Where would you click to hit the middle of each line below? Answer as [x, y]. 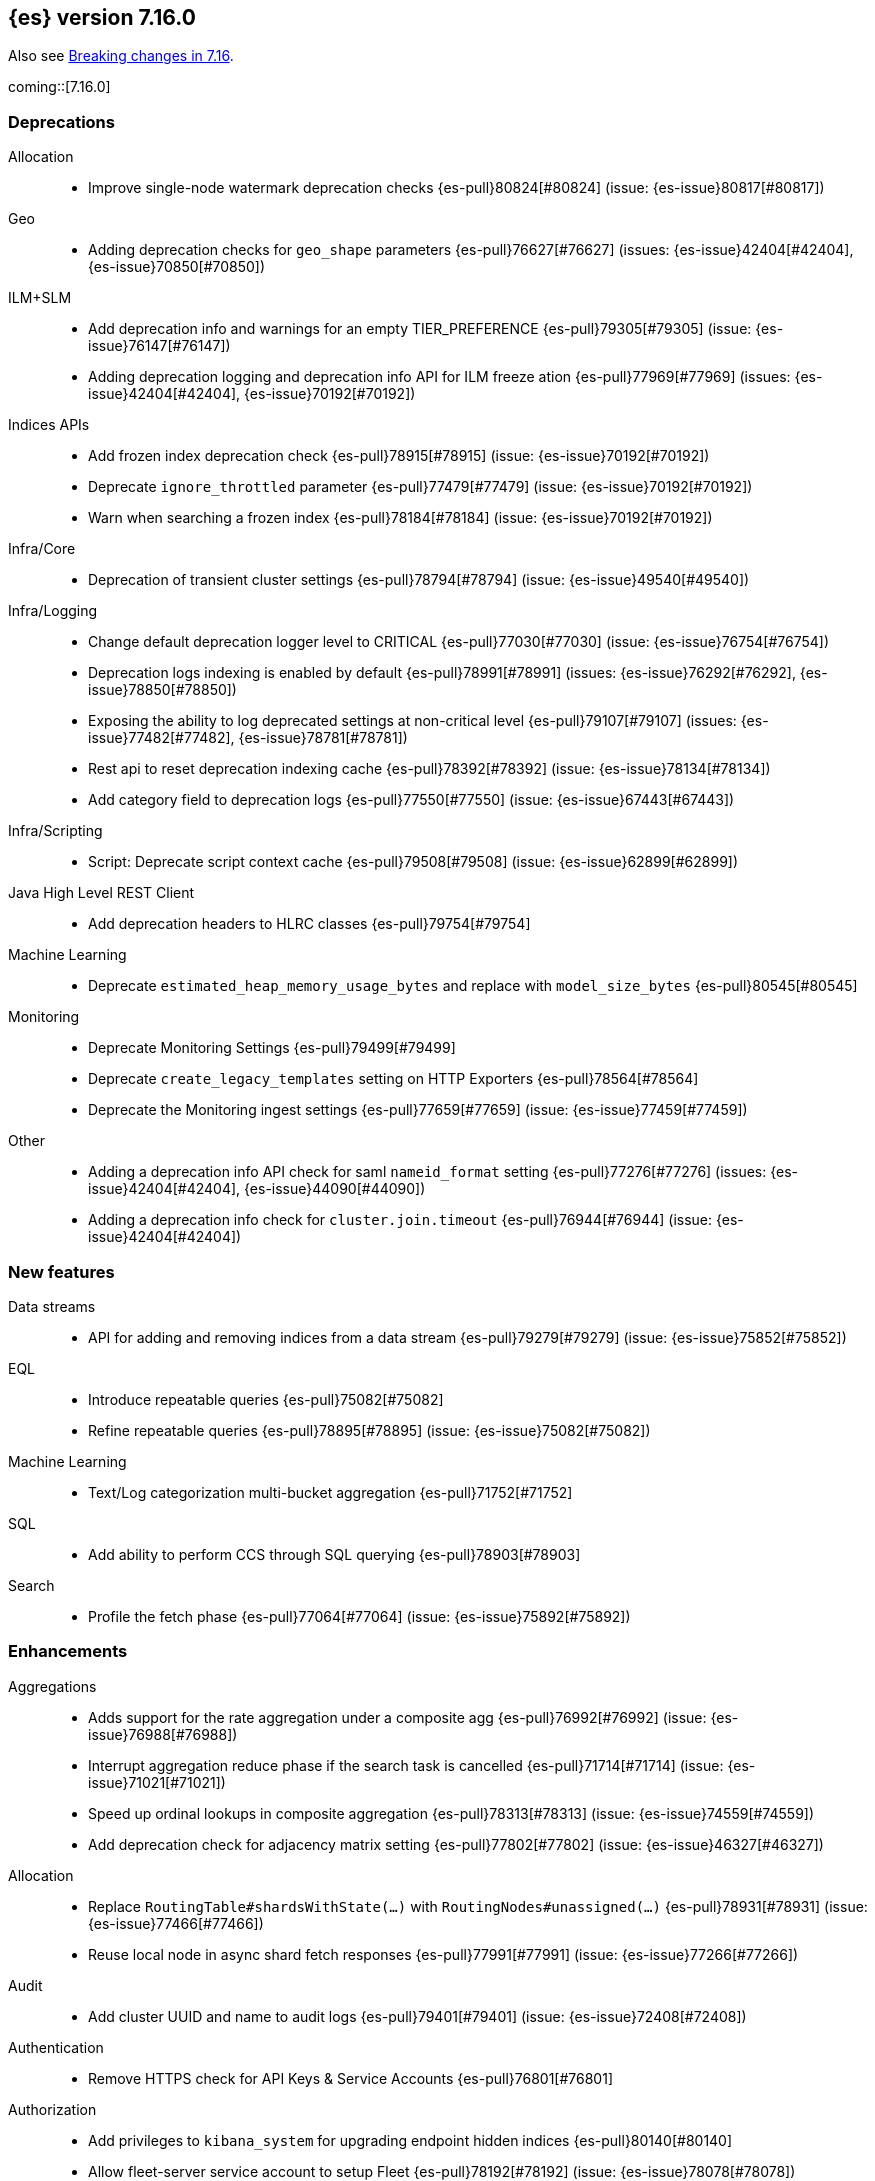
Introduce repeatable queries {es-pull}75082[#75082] [266, 1399]
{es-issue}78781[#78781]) [323, 738]
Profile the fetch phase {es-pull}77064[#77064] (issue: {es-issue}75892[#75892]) [359, 1616]
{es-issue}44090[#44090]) [335, 1189]
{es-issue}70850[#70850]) [177, 267]
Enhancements [68, 1651]
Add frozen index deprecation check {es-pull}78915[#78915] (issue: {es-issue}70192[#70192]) [399, 456]
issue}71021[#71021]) [157, 1782]
